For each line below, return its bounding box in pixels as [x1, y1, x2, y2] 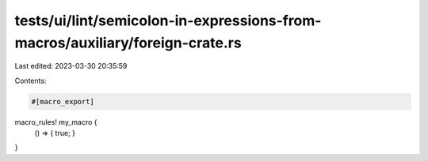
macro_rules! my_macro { [14, 117, 98, 126]
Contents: [14, 76, 47, 85]
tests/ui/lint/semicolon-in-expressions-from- [14, 12, 322, 29]
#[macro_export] [31, 97, 95, 106]
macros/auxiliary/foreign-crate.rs [14, 34, 242, 51]
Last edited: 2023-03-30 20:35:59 [14, 62, 128, 71]
